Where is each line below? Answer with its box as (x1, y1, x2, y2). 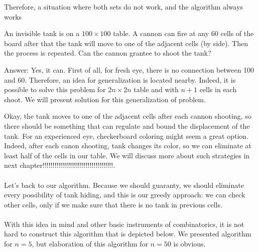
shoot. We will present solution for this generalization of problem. (4, 94, 206, 104)
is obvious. (173, 238, 206, 249)
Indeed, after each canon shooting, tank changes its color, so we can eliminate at (4, 140, 252, 151)
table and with (134, 84, 179, 95)
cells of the (220, 28, 254, 39)
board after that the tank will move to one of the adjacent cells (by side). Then (4, 38, 248, 48)
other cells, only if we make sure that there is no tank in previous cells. (4, 199, 222, 209)
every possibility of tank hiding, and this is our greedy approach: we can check (4, 189, 245, 200)
